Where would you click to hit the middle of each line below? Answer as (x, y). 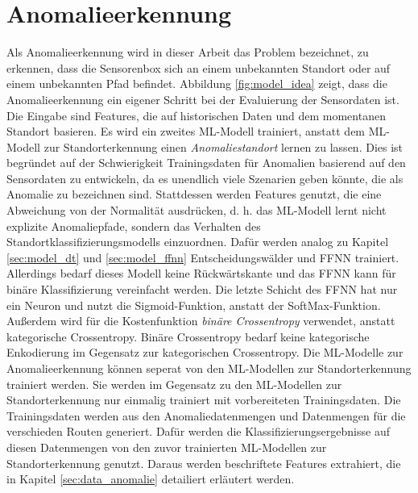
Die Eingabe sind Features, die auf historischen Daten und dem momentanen (196, 115)
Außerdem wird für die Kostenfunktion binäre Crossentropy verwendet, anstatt (201, 321)
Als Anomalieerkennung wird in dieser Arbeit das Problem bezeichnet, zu (188, 52)
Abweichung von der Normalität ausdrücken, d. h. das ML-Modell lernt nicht (197, 210)
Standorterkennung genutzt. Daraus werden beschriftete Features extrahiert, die (204, 463)
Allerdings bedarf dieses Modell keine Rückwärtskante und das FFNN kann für (201, 273)
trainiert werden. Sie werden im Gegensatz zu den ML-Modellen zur (174, 384)
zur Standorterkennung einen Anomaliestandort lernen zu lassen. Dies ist (223, 146)
